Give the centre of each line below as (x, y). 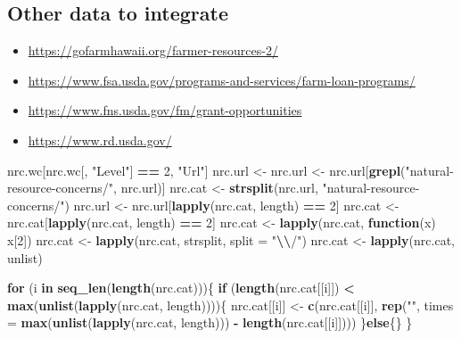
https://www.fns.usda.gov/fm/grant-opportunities (165, 110)
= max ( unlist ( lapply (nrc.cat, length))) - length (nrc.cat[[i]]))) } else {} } (210, 322)
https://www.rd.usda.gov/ (100, 140)
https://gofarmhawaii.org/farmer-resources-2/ (153, 50)
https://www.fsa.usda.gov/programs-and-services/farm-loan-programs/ (222, 80)
